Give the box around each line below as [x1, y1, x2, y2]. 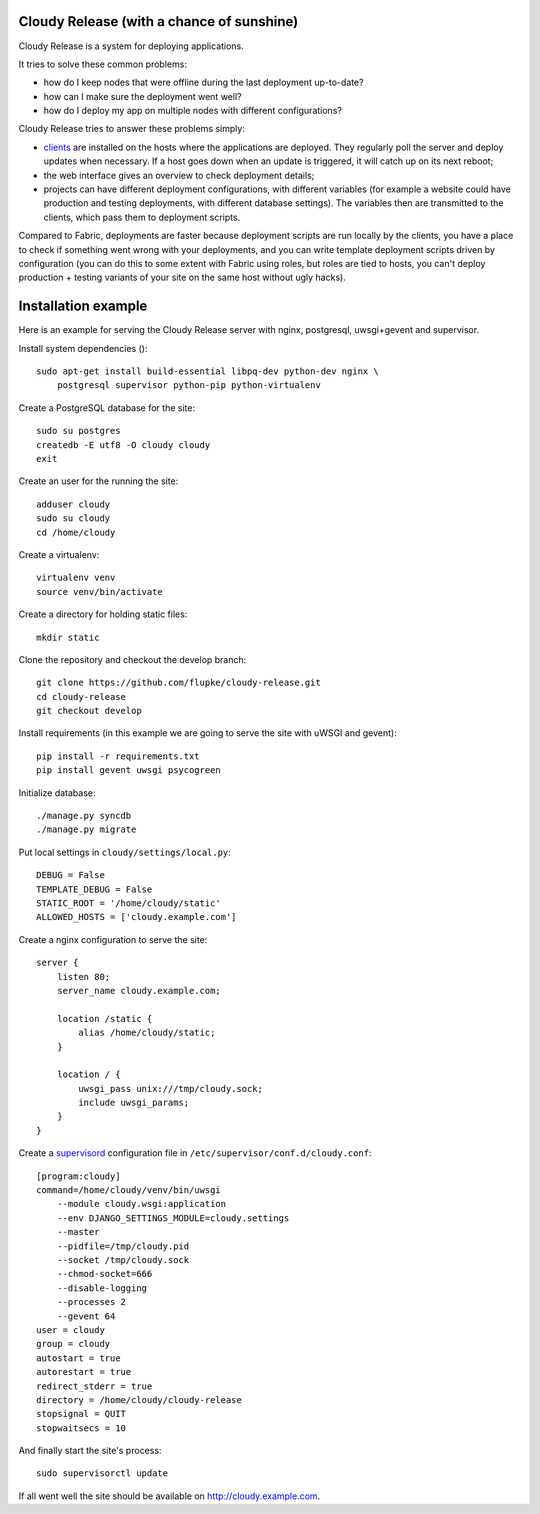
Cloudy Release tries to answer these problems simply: [18, 123, 245, 135]
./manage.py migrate [36, 824, 137, 835]
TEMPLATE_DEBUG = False [36, 883, 153, 895]
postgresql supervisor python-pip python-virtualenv [56, 380, 322, 391]
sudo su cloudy [36, 513, 111, 524]
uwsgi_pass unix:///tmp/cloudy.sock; [78, 1083, 264, 1094]
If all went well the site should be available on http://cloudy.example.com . [18, 1490, 321, 1502]
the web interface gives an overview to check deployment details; [43, 169, 315, 181]
